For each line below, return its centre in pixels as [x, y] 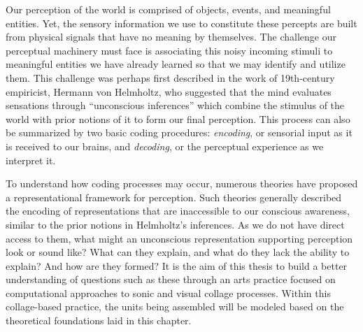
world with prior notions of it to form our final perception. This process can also [178, 118]
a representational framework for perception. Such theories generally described [174, 197]
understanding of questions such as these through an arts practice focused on [171, 279]
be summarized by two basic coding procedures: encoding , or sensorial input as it [179, 132]
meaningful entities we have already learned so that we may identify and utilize [176, 64]
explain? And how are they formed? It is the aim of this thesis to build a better [177, 265]
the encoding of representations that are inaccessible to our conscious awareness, [178, 211]
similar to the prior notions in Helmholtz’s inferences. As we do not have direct [175, 224]
